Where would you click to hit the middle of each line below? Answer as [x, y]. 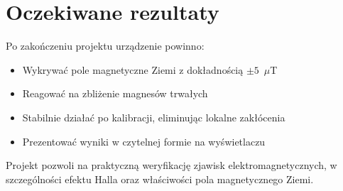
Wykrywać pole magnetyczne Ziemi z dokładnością [133, 69]
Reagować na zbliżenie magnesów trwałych [115, 93]
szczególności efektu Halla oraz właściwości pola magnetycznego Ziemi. [160, 179]
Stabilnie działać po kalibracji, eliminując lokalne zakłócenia [154, 117]
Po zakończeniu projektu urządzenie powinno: [105, 46]
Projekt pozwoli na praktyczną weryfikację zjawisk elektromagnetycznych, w [171, 165]
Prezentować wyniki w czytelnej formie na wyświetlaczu [144, 141]
